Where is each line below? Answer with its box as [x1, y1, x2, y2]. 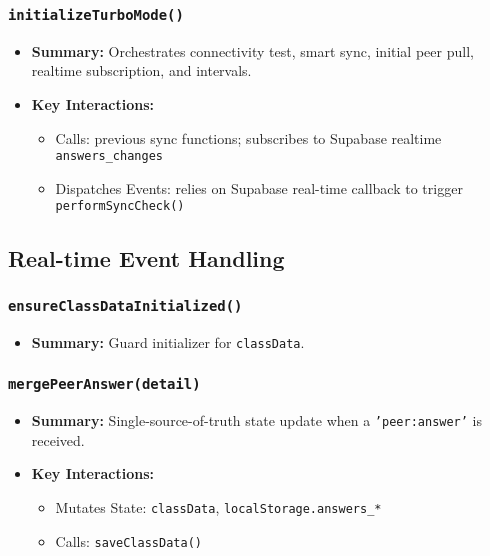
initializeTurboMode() [8, 6, 184, 23]
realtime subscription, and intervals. [31, 60, 252, 81]
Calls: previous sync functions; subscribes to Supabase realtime [55, 127, 442, 148]
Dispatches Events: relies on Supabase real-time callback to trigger [55, 177, 463, 198]
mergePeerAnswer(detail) [8, 376, 201, 393]
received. [31, 429, 85, 450]
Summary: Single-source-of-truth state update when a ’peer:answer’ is [31, 410, 483, 431]
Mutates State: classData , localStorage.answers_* [55, 496, 382, 517]
